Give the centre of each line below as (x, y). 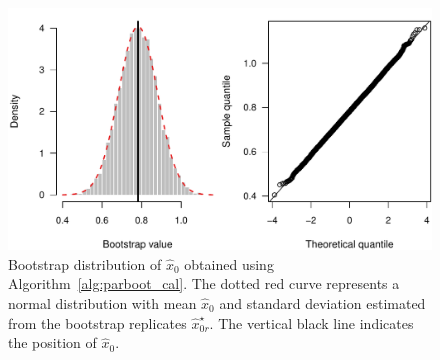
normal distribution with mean (102, 303)
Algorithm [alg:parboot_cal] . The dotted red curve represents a (204, 283)
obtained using (229, 263)
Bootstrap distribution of (85, 263)
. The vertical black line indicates (311, 322)
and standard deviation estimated (322, 303)
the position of (52, 342)
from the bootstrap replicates (97, 322)
